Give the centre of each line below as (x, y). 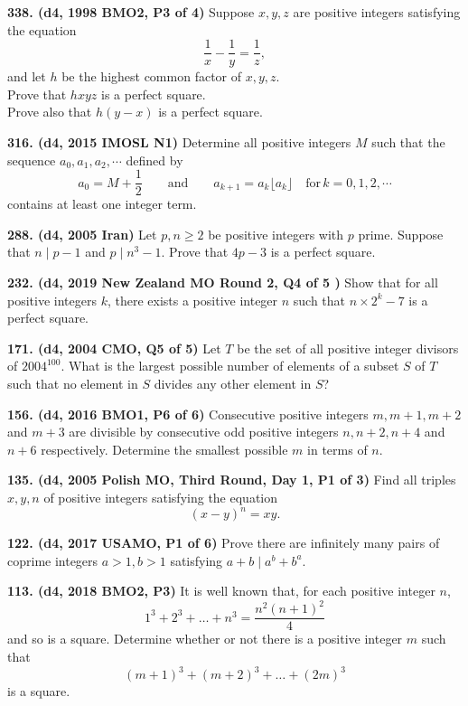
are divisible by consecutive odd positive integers (204, 432)
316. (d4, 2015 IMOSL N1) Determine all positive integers (179, 142)
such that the (408, 142)
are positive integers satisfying (377, 12)
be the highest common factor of (152, 76)
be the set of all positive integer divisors (348, 348)
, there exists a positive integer (192, 300)
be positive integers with (276, 234)
